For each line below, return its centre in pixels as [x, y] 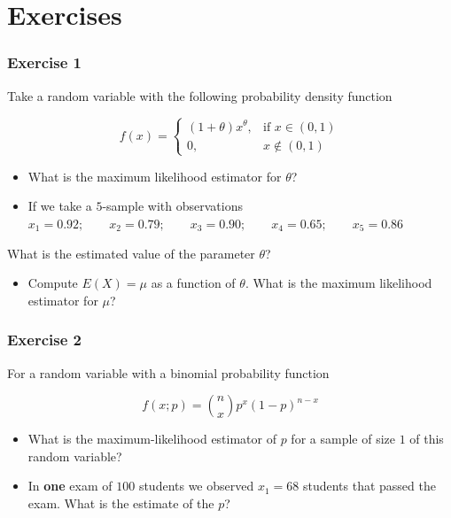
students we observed [196, 486]
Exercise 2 [44, 340]
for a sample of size [343, 439]
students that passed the [369, 486]
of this [427, 439]
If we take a [60, 206]
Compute [53, 283]
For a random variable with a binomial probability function [168, 372]
